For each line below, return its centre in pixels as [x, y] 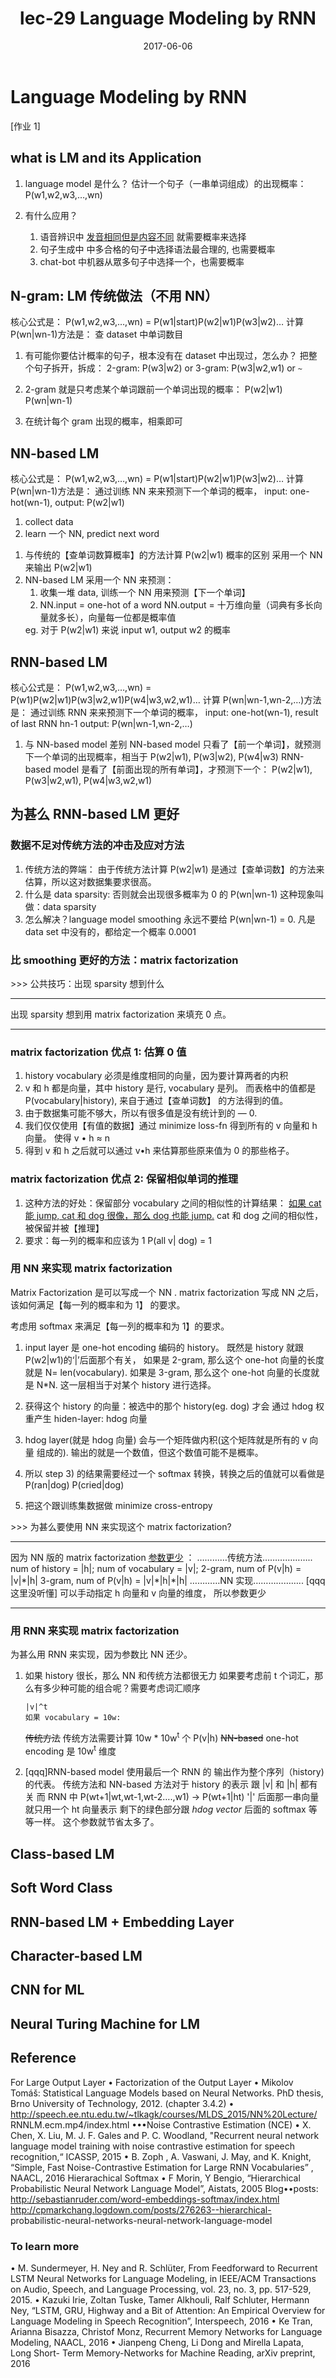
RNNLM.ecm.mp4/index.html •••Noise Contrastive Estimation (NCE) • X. [161, 2124]
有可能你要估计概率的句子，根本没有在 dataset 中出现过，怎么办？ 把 [166, 356]
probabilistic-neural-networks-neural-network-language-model [141, 2220]
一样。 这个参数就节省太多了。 [96, 1822]
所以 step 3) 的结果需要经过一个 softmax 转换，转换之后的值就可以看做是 [174, 1473]
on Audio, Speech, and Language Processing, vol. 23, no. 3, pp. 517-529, [161, 2289]
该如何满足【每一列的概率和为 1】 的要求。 [98, 1304]
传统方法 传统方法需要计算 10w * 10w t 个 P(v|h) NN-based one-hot [161, 1737]
